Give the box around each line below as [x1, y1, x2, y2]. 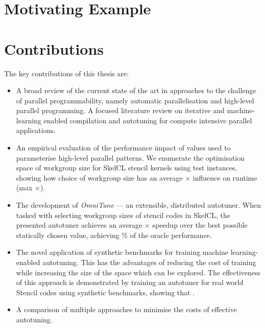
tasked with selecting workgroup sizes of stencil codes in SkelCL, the [16, 209, 230, 220]
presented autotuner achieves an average [16, 220, 142, 230]
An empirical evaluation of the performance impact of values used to [16, 142, 231, 153]
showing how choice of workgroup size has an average [16, 172, 183, 183]
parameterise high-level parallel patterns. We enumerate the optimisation [16, 152, 245, 163]
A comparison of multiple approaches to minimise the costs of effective [16, 304, 237, 315]
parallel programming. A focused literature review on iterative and [16, 105, 225, 116]
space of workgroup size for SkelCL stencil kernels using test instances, [16, 162, 237, 173]
